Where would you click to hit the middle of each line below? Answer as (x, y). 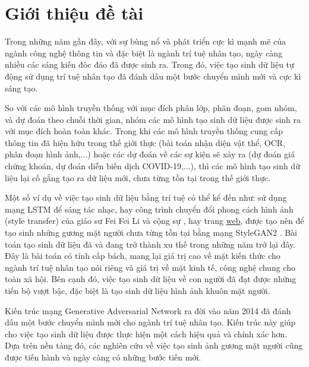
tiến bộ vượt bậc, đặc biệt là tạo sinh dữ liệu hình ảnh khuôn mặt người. (138, 290)
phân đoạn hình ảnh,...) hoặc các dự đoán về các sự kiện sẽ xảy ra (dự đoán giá (150, 154)
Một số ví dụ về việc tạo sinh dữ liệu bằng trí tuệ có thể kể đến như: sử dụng (146, 197)
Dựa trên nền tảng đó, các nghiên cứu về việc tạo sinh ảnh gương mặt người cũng (154, 345)
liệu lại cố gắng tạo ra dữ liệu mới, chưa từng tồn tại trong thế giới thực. (138, 177)
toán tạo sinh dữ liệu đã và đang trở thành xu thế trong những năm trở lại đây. (150, 244)
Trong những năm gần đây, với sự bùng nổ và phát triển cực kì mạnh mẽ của (146, 41)
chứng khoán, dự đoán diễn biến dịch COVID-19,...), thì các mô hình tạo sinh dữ (152, 166)
